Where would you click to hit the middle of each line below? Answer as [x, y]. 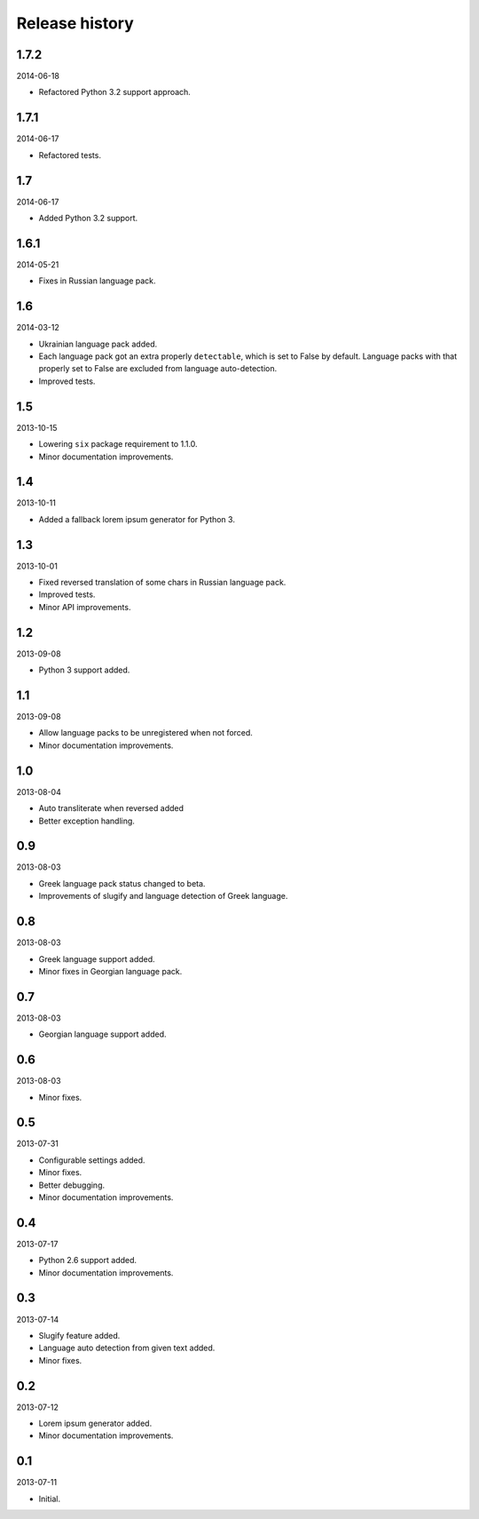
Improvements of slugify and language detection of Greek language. [163, 896]
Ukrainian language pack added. [98, 344]
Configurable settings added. [92, 1160]
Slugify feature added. [79, 1335]
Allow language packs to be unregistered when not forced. [145, 733]
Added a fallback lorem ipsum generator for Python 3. [137, 519]
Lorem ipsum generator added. [95, 1424]
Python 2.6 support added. [88, 1261]
